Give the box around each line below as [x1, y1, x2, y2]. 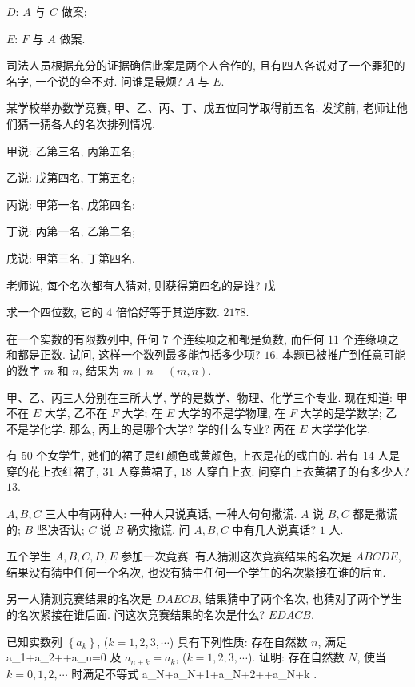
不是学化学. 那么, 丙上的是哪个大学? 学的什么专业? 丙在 [6, 420, 296, 436]
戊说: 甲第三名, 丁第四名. [6, 249, 135, 266]
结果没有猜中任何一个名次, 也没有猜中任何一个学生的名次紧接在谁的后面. [6, 563, 386, 580]
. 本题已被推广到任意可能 [275, 346, 405, 363]
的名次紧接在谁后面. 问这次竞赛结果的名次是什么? [6, 606, 265, 623]
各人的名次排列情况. [50, 114, 155, 131]
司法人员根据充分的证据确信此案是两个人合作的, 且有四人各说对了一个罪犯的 [6, 57, 405, 74]
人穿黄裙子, [118, 462, 178, 479]
